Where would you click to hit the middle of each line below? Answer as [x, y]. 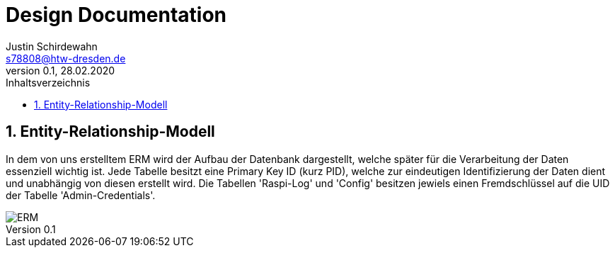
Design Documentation [116, 15]
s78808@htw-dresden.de [66, 58]
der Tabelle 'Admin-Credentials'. [81, 195]
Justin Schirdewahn [52, 46]
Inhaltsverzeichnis [48, 82]
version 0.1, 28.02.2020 [61, 70]
